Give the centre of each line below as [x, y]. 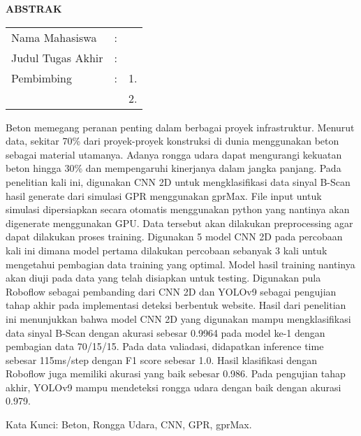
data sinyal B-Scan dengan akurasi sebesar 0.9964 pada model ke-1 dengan [165, 332]
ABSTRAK [34, 8]
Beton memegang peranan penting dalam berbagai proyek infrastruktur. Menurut [180, 127]
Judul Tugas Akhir [57, 57]
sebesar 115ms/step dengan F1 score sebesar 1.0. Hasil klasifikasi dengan [161, 359]
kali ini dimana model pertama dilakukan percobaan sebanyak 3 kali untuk [167, 250]
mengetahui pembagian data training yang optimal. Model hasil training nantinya [180, 264]
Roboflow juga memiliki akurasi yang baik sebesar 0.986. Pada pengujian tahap [176, 373]
